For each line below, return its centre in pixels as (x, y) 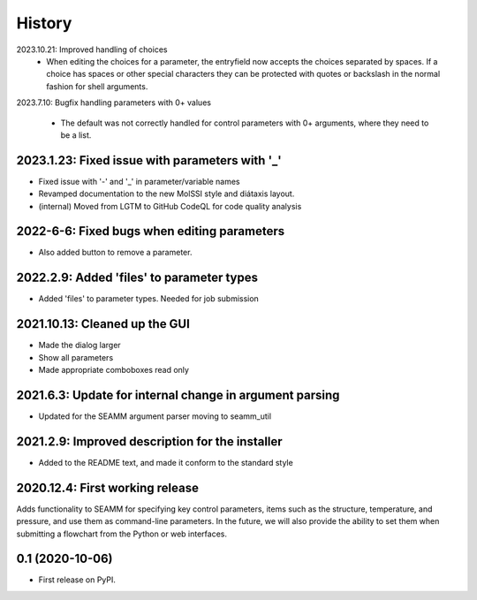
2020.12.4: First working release (107, 487)
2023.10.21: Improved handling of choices (92, 49)
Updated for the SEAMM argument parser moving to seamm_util (155, 416)
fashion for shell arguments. (97, 86)
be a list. (76, 135)
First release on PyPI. (77, 580)
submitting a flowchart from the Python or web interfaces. (121, 534)
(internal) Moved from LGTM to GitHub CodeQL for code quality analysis (170, 206)
